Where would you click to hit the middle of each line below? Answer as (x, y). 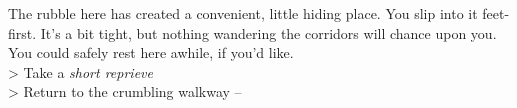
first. (22, 32)
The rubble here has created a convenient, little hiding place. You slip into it (243, 13)
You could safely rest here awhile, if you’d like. (151, 52)
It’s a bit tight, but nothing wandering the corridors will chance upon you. (268, 32)
